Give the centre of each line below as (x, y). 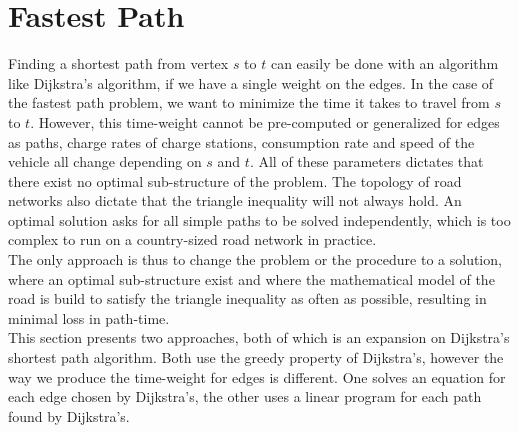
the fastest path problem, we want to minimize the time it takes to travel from (249, 102)
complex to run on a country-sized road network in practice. (192, 239)
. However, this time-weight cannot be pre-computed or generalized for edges (265, 121)
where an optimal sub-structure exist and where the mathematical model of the (251, 278)
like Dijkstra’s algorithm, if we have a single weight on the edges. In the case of (251, 82)
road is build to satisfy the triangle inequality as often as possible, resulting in (247, 298)
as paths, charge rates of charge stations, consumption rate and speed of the (241, 141)
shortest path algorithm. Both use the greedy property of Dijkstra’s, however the (256, 357)
